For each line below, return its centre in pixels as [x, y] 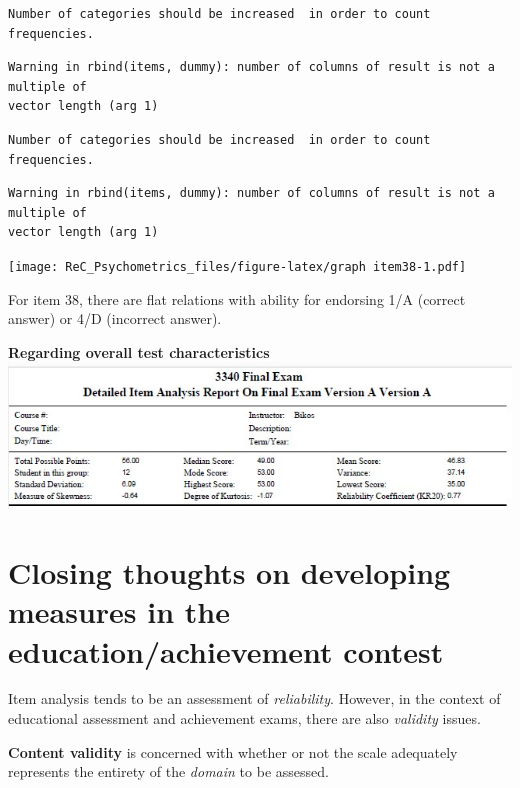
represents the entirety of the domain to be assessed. [168, 771]
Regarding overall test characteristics [139, 351]
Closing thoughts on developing [229, 572]
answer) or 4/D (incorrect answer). [115, 318]
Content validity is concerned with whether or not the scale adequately [233, 751]
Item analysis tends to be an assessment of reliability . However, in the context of [254, 698]
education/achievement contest [226, 650]
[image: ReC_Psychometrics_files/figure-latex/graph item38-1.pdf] [237, 266]
